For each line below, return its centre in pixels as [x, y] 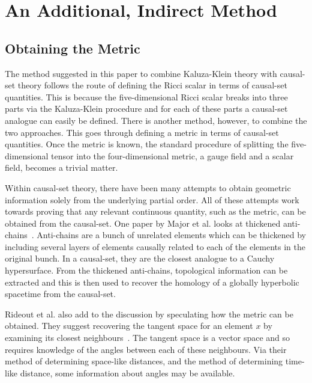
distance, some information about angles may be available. [127, 372]
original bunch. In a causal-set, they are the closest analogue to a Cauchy [140, 258]
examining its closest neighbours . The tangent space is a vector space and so [148, 338]
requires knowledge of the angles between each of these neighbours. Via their [146, 349]
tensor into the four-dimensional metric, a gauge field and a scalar [172, 155]
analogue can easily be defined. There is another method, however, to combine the [156, 120]
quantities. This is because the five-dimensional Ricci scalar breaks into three [146, 97]
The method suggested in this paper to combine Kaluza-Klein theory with [141, 73]
